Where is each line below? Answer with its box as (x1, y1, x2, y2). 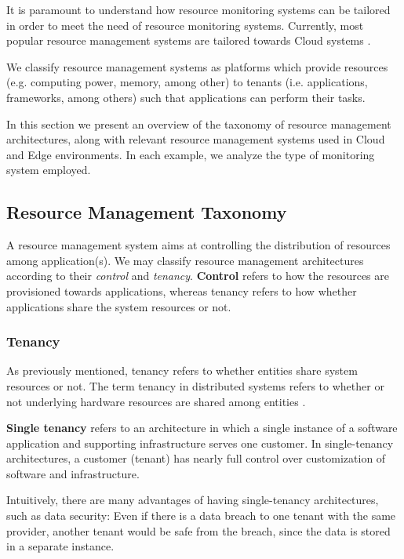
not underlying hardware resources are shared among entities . (6, 393, 306, 409)
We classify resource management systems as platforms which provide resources (6, 58, 388, 74)
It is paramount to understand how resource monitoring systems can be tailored (6, 2, 391, 17)
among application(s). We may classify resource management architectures (6, 252, 364, 268)
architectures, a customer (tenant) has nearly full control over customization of (6, 450, 386, 466)
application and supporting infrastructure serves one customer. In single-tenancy (6, 434, 394, 451)
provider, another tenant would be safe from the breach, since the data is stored (6, 522, 391, 539)
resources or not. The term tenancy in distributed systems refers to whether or (6, 377, 384, 394)
